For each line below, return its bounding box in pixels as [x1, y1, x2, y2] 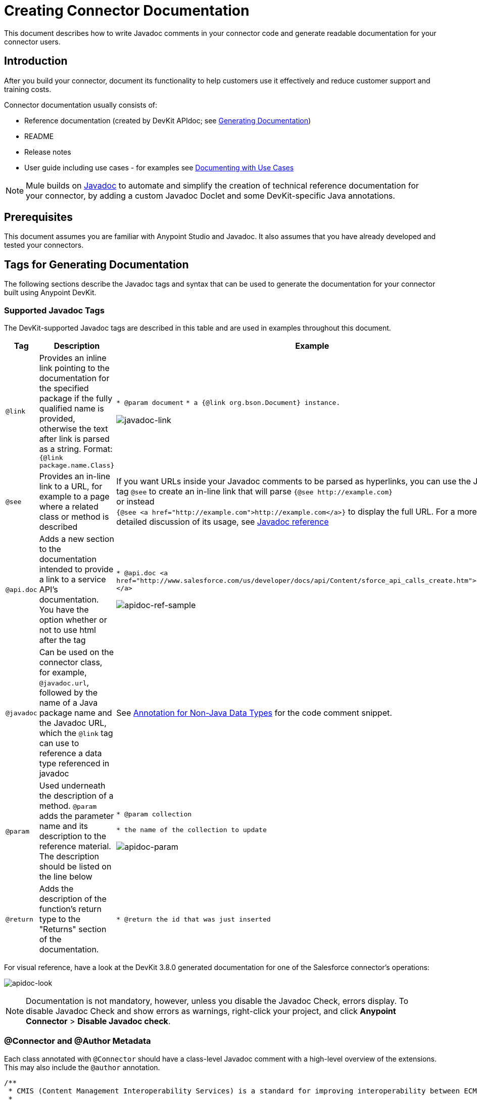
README [24, 131, 54, 141]
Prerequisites [4, 211, 73, 224]
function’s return [39, 904, 102, 914]
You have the [39, 605, 89, 615]
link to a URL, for [39, 481, 103, 492]
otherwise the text [39, 424, 108, 434]
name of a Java [39, 698, 98, 708]
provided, [39, 414, 75, 424]
